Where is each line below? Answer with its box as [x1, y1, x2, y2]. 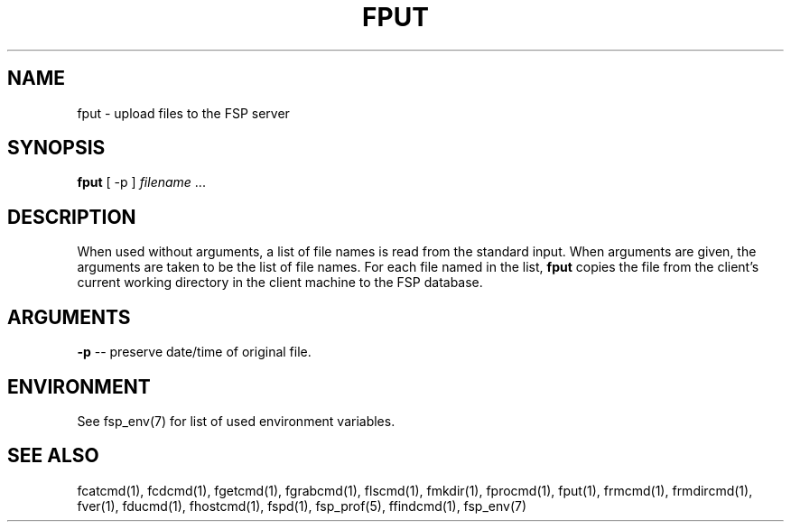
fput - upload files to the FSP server [77, 105, 290, 121]
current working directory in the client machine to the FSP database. [77, 274, 483, 291]
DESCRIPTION [7, 205, 136, 228]
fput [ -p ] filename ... [77, 174, 206, 190]
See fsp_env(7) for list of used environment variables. [77, 413, 395, 429]
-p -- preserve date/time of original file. [77, 344, 312, 360]
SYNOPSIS [7, 136, 106, 160]
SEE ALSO [7, 444, 99, 468]
